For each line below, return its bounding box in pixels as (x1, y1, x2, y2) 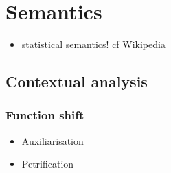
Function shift (5, 106, 84, 124)
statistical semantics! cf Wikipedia (21, 37, 166, 51)
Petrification (21, 157, 74, 171)
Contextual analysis (5, 71, 148, 92)
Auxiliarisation (21, 133, 84, 148)
